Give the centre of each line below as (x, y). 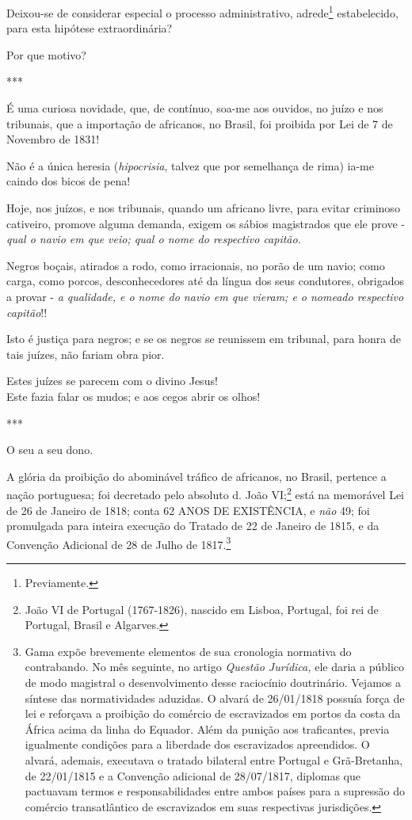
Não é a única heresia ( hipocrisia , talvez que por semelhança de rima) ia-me (190, 165)
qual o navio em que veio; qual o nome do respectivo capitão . (154, 239)
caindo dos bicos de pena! (69, 181)
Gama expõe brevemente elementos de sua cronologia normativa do (188, 651)
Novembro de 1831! (53, 139)
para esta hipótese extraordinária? (90, 28)
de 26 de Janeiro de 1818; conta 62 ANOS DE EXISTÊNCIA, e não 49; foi (188, 510)
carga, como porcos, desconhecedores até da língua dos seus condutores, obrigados (206, 281)
